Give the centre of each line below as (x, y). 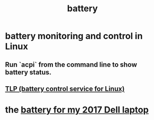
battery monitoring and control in (74, 36)
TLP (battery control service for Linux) (65, 89)
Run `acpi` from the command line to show (71, 64)
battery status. (28, 72)
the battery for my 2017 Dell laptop (77, 110)
